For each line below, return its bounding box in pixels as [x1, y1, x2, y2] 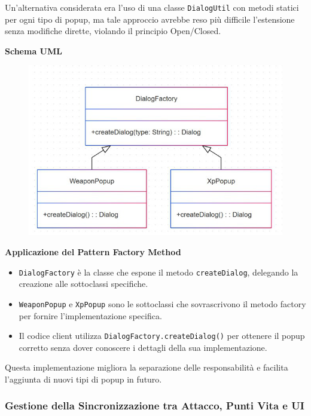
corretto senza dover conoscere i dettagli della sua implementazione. [19, 341, 267, 353]
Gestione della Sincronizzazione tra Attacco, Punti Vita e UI [5, 398, 304, 413]
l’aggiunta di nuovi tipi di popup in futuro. [5, 372, 162, 385]
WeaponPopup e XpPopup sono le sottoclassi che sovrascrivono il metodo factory [19, 297, 306, 310]
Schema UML [5, 44, 62, 57]
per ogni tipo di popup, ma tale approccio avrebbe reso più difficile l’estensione [5, 13, 295, 25]
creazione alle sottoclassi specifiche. [19, 277, 148, 290]
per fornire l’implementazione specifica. [19, 309, 162, 322]
